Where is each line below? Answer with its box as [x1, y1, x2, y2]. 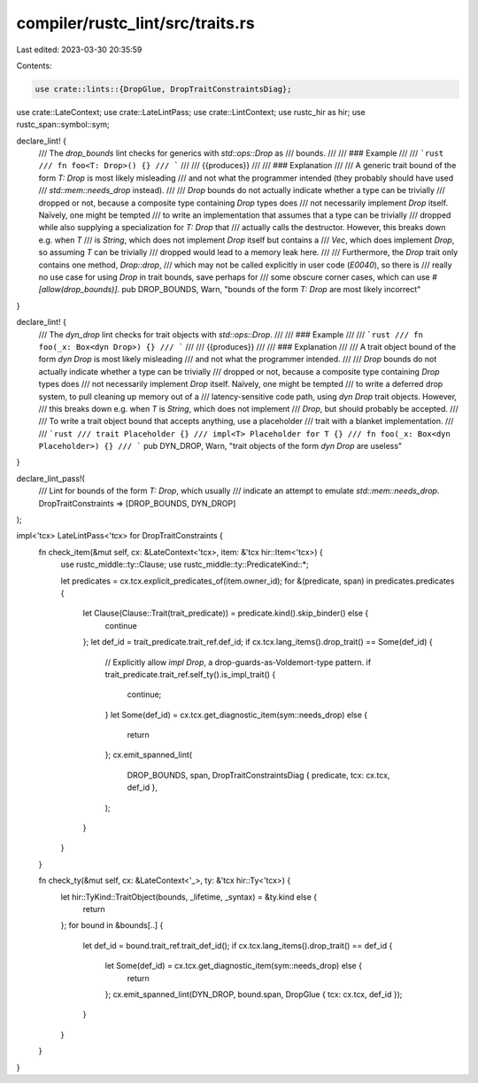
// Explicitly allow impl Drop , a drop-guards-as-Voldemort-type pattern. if [104, 656, 372, 668]
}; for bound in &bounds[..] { [60, 920, 164, 931]
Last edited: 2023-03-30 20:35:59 [16, 44, 143, 55]
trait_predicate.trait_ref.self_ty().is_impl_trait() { [104, 669, 276, 679]
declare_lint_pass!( [16, 473, 86, 483]
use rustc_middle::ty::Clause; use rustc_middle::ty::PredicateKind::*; [60, 559, 309, 570]
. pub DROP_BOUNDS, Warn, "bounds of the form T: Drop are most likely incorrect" [117, 284, 421, 295]
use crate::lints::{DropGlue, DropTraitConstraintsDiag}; [35, 84, 292, 94]
